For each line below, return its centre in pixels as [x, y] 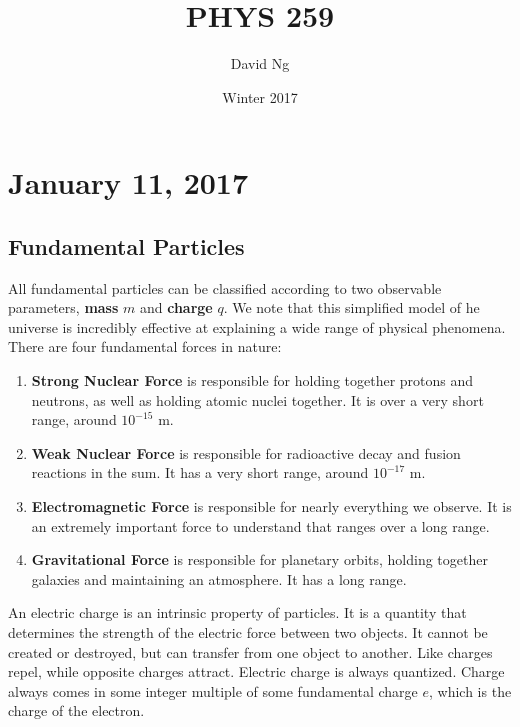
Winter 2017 [260, 96]
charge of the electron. [76, 710]
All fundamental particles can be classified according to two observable [225, 287]
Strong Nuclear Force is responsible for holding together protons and [252, 380]
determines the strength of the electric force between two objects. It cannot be [248, 632]
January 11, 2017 [128, 182]
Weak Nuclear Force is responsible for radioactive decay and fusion [246, 452]
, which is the [470, 690]
